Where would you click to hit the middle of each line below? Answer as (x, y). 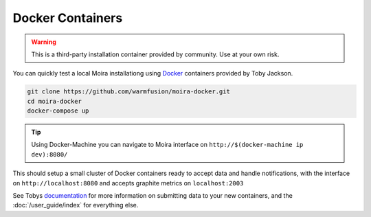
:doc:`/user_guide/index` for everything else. (76, 205)
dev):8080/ (49, 154)
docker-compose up (58, 111)
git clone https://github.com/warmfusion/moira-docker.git (128, 92)
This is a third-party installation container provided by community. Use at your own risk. (155, 54)
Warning (44, 42)
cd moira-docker (55, 101)
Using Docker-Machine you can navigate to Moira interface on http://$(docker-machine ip (167, 145)
